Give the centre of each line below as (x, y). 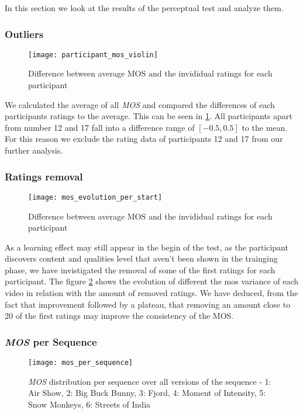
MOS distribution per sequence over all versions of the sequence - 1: (150, 381)
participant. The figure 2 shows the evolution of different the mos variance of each (152, 281)
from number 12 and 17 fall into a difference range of (100, 127)
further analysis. (34, 150)
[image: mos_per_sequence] (80, 363)
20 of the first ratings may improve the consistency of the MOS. (119, 316)
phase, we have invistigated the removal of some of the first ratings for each (140, 269)
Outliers (24, 34)
